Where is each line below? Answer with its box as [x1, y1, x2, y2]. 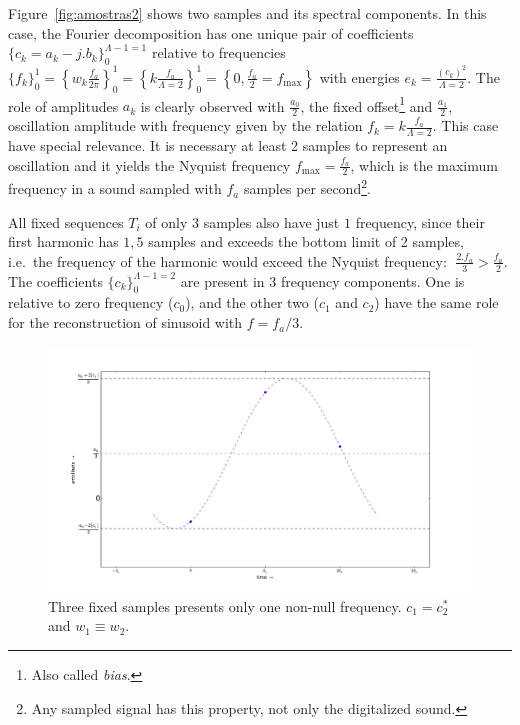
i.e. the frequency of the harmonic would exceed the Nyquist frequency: [8, 250, 447, 271]
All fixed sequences [8, 211, 124, 232]
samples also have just [203, 211, 340, 232]
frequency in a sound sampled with [8, 178, 222, 199]
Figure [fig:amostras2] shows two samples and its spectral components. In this [8, 3, 487, 23]
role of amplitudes [8, 95, 119, 116]
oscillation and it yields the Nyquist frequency [8, 154, 291, 175]
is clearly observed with [140, 95, 285, 116]
